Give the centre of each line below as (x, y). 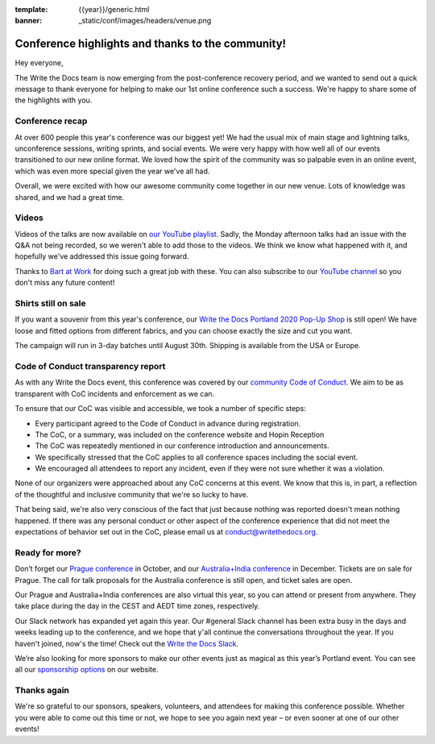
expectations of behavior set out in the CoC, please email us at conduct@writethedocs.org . (166, 532)
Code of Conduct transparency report (90, 366)
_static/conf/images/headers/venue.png (145, 21)
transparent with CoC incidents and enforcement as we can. (115, 393)
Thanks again (42, 691)
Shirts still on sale (50, 304)
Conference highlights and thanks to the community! (150, 44)
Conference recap (51, 121)
